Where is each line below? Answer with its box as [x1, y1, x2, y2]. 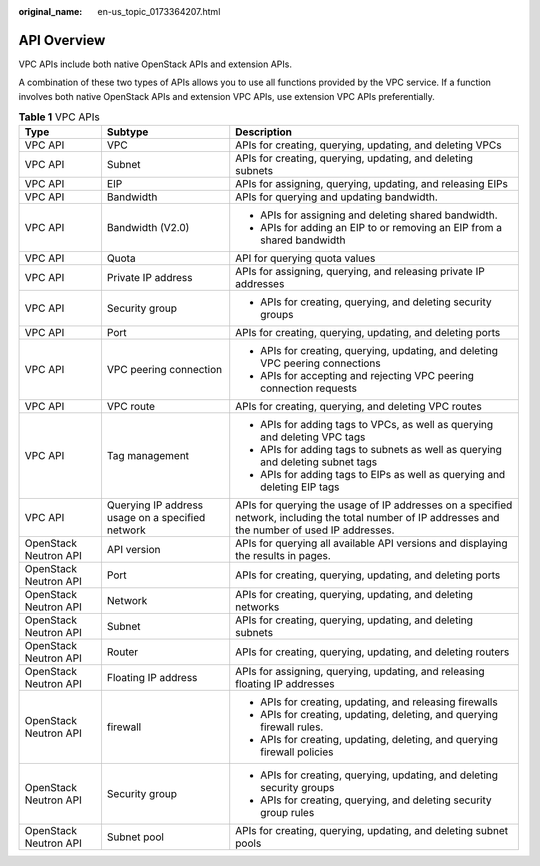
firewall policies [260, 745, 334, 759]
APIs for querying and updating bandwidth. [235, 190, 439, 204]
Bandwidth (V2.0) [106, 221, 190, 235]
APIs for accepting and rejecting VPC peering [260, 369, 475, 383]
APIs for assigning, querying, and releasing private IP [235, 265, 485, 279]
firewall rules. [260, 720, 324, 734]
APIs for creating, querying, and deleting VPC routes [235, 400, 482, 414]
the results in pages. [235, 549, 332, 563]
